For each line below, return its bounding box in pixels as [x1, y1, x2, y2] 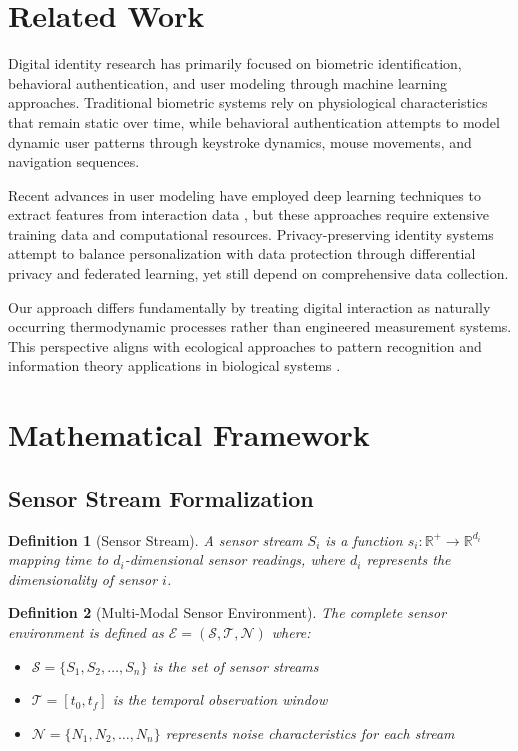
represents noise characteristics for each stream [165, 722, 455, 743]
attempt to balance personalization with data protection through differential [8, 243, 476, 264]
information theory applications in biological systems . [8, 355, 341, 376]
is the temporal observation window [112, 689, 328, 710]
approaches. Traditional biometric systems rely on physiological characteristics [8, 92, 488, 113]
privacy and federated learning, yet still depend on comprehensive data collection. [8, 263, 509, 284]
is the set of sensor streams [152, 655, 319, 676]
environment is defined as [8, 621, 164, 642]
